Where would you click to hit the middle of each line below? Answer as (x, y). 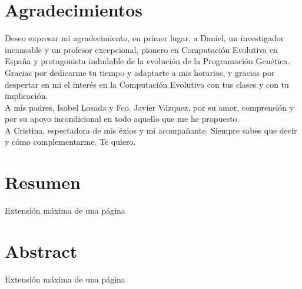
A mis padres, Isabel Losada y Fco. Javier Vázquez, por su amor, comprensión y (150, 107)
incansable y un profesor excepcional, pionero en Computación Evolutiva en (141, 49)
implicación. (26, 96)
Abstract (41, 250)
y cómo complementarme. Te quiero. (70, 142)
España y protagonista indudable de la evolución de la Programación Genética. (147, 61)
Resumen (43, 182)
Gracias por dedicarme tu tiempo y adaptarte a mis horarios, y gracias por (140, 72)
